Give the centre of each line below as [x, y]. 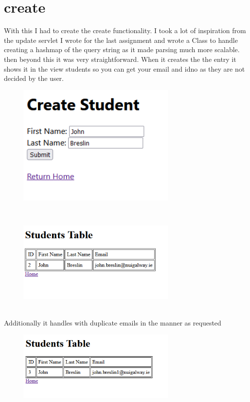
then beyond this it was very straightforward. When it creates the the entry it [120, 59]
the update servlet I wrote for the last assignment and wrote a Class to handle [121, 40]
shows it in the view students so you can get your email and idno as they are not [125, 68]
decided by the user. [34, 78]
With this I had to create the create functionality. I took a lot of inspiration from [125, 30]
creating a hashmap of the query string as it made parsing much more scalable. [122, 49]
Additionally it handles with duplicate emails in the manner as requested [113, 322]
